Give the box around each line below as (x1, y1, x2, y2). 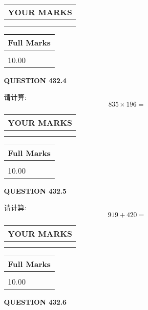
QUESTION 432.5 (4, 186, 67, 196)
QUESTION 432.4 (4, 75, 67, 85)
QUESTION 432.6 (4, 297, 67, 307)
